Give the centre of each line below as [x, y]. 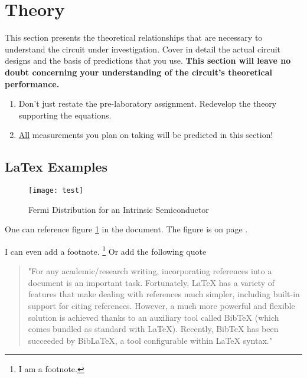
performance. [32, 83]
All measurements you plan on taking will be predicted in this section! [146, 135]
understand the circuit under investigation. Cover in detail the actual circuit [143, 49]
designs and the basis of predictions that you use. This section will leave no [148, 60]
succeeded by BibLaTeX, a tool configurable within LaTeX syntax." [150, 340]
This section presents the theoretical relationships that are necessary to [134, 37]
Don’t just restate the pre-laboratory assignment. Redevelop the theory [148, 103]
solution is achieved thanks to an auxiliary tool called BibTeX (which [153, 317]
